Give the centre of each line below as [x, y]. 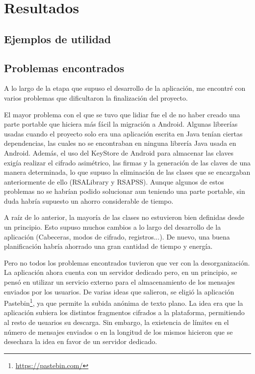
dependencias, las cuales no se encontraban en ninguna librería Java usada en [120, 143]
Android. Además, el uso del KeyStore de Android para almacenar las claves [119, 152]
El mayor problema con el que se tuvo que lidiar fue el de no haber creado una [122, 114]
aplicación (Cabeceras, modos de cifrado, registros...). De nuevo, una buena [117, 236]
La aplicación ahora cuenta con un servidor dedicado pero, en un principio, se [121, 272]
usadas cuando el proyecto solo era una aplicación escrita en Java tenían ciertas [123, 133]
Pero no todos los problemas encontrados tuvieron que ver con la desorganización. [127, 262]
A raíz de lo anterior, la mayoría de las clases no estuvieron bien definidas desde [124, 217]
